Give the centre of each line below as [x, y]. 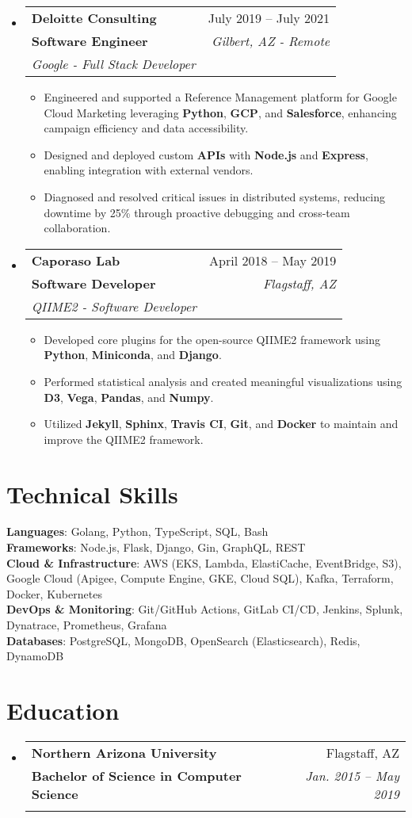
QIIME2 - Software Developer [114, 306]
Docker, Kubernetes [54, 593]
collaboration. [77, 228]
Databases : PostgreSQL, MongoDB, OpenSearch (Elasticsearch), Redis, [183, 640]
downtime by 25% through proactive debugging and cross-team [197, 212]
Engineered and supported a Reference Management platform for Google [220, 97]
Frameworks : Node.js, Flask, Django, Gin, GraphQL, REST [156, 547]
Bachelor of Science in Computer [136, 775]
